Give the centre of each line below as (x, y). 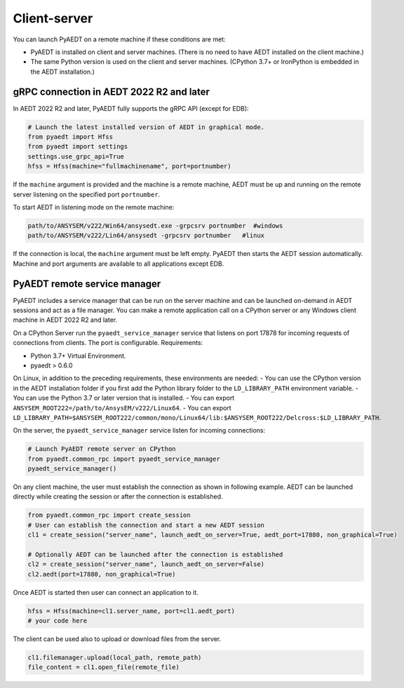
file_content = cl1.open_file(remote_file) (104, 667)
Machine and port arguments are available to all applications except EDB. (119, 264)
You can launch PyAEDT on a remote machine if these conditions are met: (119, 39)
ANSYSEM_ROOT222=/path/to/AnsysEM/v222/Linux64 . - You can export (122, 407)
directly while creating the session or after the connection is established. (118, 497)
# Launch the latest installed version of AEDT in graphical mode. (146, 127)
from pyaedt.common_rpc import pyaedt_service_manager (124, 459)
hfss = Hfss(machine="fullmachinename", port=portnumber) (129, 166)
